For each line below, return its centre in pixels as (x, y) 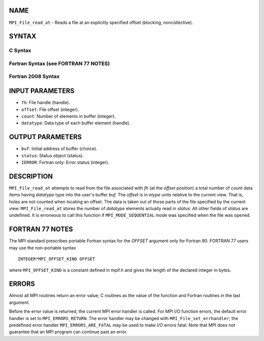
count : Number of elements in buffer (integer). (68, 116)
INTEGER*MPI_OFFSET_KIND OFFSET (56, 259)
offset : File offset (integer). (50, 109)
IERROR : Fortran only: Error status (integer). (65, 162)
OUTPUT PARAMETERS (45, 137)
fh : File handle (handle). (46, 103)
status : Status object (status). (53, 155)
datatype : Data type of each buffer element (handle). (76, 123)
